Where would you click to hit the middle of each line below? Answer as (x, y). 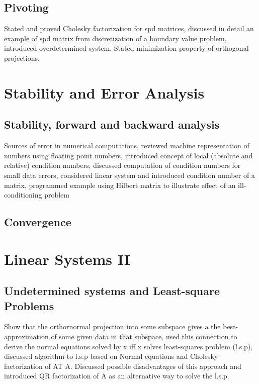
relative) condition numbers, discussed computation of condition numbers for (122, 165)
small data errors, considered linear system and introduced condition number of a (129, 175)
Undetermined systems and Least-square (112, 291)
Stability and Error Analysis (104, 92)
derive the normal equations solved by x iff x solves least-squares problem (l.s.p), (128, 346)
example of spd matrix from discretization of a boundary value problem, (115, 38)
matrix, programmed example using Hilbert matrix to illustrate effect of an (120, 185)
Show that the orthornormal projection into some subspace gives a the (112, 326)
